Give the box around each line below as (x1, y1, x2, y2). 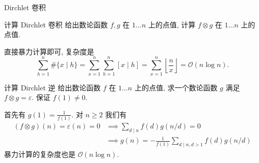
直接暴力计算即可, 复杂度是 (4, 46, 94, 56)
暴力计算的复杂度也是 (4, 149, 75, 159)
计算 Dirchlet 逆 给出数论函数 (4, 82, 101, 92)
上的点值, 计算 (148, 19, 196, 29)
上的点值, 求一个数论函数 (134, 82, 218, 92)
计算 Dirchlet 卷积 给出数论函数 (4, 19, 108, 29)
